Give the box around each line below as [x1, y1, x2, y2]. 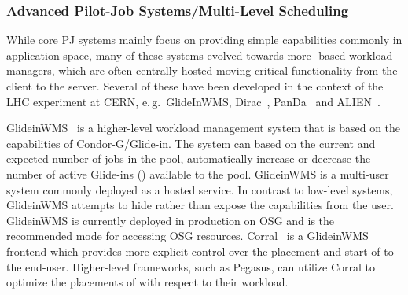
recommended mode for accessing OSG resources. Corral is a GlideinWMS [6, 227, 369, 244]
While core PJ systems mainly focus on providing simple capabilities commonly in [6, 31, 402, 48]
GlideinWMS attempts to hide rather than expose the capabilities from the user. [6, 197, 394, 213]
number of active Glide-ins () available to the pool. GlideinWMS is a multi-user [6, 165, 389, 182]
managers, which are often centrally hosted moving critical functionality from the [6, 62, 398, 79]
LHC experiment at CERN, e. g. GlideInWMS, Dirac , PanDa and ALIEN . [6, 93, 380, 109]
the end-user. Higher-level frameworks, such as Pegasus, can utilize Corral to [6, 258, 376, 275]
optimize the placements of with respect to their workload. [6, 274, 289, 290]
